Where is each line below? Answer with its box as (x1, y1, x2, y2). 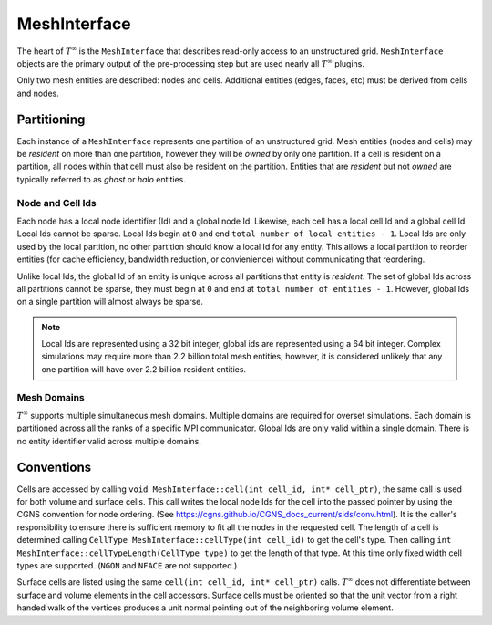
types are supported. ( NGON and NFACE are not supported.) (16, 560, 238, 571)
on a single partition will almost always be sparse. (16, 297, 204, 307)
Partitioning (16, 111, 86, 127)
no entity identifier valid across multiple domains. (16, 435, 202, 446)
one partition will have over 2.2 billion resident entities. (41, 363, 246, 374)
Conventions (16, 459, 92, 474)
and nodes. (16, 88, 59, 99)
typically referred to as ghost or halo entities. (16, 173, 187, 184)
